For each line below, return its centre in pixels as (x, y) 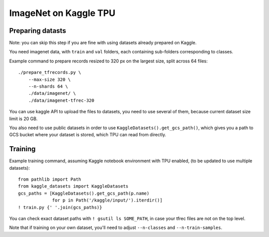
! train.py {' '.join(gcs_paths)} (60, 207)
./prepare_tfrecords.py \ (50, 73)
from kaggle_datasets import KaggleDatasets (73, 186)
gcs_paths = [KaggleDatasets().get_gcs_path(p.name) (84, 193)
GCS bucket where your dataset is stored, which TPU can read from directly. (88, 135)
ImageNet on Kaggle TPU (62, 13)
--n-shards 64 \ (48, 87)
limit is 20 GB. (23, 118)
